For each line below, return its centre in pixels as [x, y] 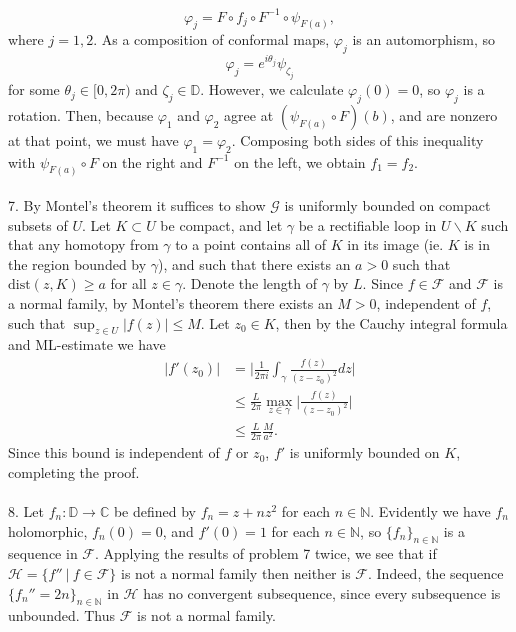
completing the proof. [74, 471]
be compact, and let [221, 224]
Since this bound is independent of [114, 452]
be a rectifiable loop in [367, 224]
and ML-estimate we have [87, 344]
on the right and [152, 161]
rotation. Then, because [81, 114]
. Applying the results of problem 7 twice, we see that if [266, 553]
